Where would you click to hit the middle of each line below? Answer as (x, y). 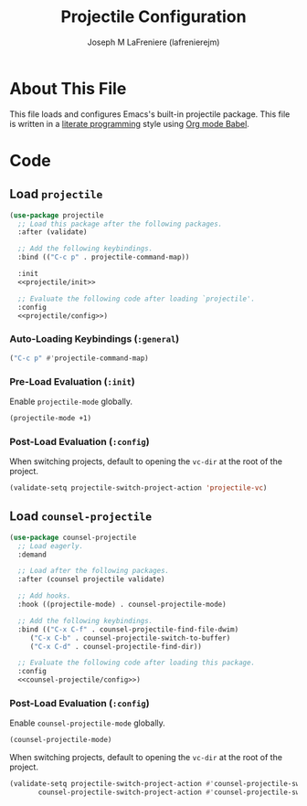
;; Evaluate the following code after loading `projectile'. (137, 299)
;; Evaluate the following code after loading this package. (137, 663)
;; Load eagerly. (51, 546)
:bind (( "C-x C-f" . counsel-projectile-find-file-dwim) (128, 629)
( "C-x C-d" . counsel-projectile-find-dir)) (116, 646)
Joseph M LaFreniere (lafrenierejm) (153, 42)
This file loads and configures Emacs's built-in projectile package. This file (150, 114)
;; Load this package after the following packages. (120, 224)
